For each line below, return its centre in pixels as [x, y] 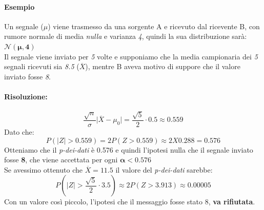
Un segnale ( [24, 26]
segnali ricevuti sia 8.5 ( [42, 66]
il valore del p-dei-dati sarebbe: [164, 169]
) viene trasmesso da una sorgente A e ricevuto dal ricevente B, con [154, 26]
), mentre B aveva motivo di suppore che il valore [163, 66]
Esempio [19, 6]
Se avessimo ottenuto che [43, 169]
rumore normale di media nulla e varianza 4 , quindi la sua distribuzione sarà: [126, 36]
